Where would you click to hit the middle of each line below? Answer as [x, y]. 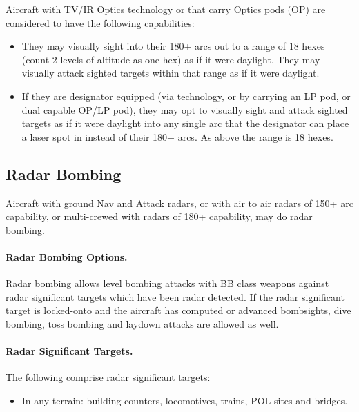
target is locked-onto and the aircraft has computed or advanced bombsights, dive [178, 310]
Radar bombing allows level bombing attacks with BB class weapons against [167, 283]
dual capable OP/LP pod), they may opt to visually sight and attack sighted [185, 109]
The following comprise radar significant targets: [108, 377]
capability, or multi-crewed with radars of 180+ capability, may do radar [159, 216]
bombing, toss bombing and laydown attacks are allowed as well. [142, 323]
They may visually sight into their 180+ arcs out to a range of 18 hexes [173, 46]
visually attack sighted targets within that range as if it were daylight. [171, 73]
